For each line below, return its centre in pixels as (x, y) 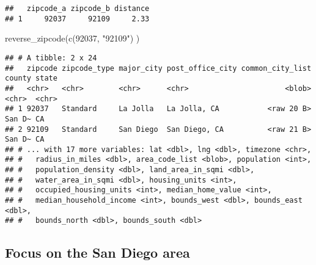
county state (31, 78)
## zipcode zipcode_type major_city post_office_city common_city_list (158, 68)
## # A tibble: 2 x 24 (51, 58)
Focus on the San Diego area (97, 252)
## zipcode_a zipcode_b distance (77, 9)
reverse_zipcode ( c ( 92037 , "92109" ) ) (72, 38)
